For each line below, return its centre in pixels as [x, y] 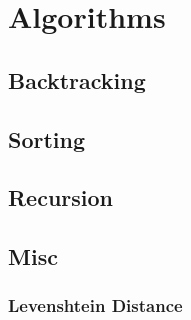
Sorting [47, 138]
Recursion [61, 197]
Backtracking [77, 79]
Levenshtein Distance [95, 305]
